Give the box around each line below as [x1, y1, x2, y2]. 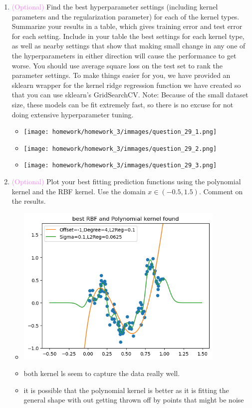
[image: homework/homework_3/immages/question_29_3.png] [23, 162, 217, 169]
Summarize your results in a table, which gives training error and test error [11, 21, 243, 31]
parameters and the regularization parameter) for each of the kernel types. [11, 11, 240, 21]
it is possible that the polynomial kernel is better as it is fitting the [23, 385, 229, 395]
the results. [11, 196, 46, 206]
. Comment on [199, 186, 243, 196]
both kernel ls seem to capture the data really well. [23, 368, 180, 379]
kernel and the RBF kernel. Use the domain [11, 186, 146, 196]
